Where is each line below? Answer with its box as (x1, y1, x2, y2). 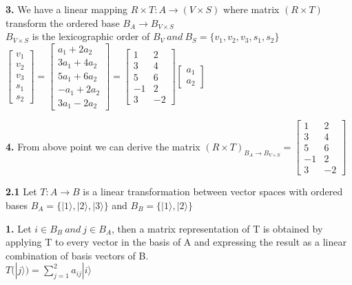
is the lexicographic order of (32, 29, 150, 43)
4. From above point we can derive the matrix (6, 139, 200, 153)
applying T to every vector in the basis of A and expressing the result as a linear (6, 235, 346, 249)
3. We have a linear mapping (6, 2, 128, 16)
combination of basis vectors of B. (6, 248, 149, 262)
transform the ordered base (6, 15, 120, 30)
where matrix (223, 2, 280, 16)
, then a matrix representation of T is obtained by (112, 221, 323, 235)
